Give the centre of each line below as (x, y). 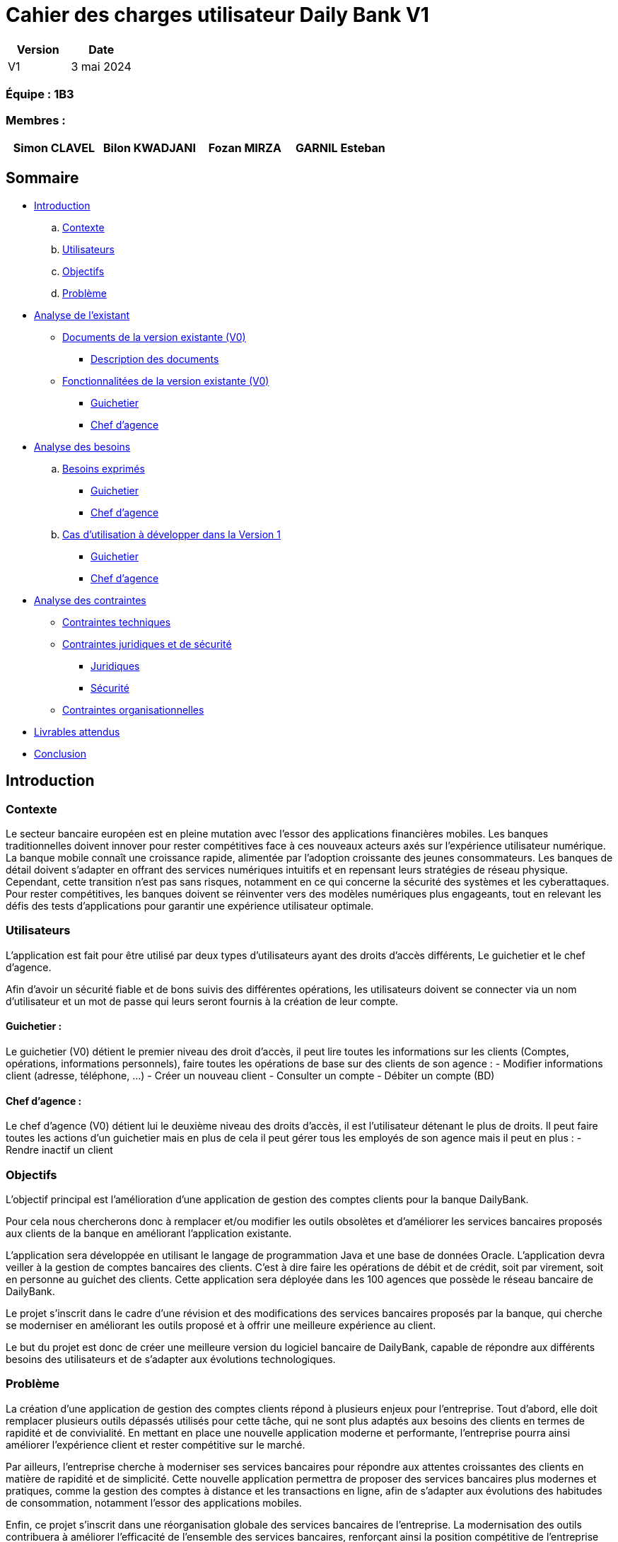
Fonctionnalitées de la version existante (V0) (166, 381)
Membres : (36, 120)
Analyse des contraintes (90, 600)
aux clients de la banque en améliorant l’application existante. (149, 1233)
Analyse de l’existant (82, 315)
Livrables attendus (77, 731)
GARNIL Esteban (340, 147)
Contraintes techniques (117, 622)
